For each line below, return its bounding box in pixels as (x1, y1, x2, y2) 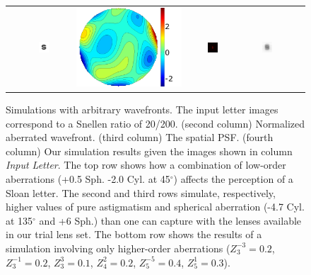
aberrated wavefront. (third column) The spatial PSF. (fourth (6, 130, 274, 145)
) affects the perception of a (173, 172, 293, 186)
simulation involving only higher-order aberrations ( (6, 240, 230, 255)
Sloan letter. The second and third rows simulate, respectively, (6, 185, 276, 200)
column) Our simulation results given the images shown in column (6, 143, 293, 158)
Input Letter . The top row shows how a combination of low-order (6, 157, 286, 172)
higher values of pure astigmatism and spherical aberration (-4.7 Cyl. (6, 199, 305, 214)
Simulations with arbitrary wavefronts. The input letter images (6, 102, 278, 117)
